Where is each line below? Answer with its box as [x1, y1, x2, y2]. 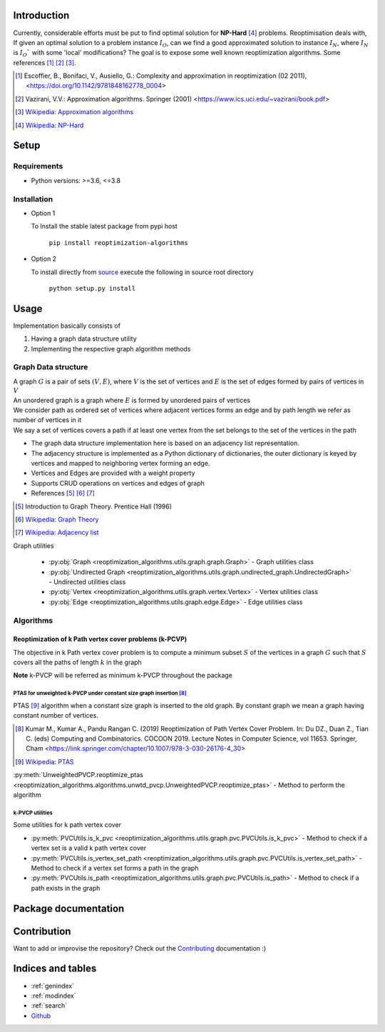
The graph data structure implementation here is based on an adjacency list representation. [31, 439, 299, 448]
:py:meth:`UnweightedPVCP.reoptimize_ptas [13, 771, 144, 779]
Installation [13, 194, 53, 204]
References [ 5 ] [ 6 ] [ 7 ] [31, 489, 96, 498]
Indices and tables [13, 963, 97, 975]
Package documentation [13, 902, 125, 914]
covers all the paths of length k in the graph [13, 658, 142, 667]
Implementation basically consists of [13, 321, 121, 330]
